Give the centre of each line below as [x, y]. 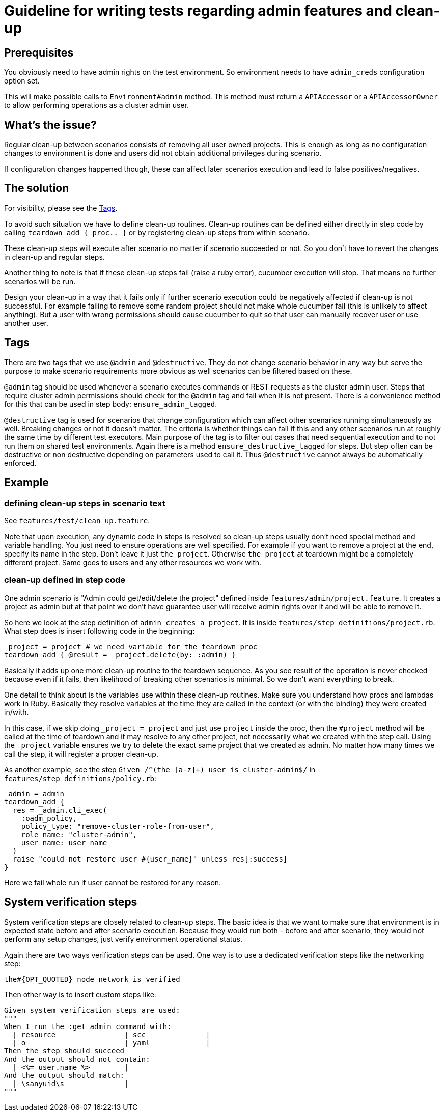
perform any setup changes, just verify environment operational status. [123, 939]
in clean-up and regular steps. [54, 257]
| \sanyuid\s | [71, 1083]
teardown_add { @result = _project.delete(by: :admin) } [120, 655]
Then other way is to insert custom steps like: [80, 994]
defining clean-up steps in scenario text [85, 503]
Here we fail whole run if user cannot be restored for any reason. [113, 882]
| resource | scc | [111, 1034]
